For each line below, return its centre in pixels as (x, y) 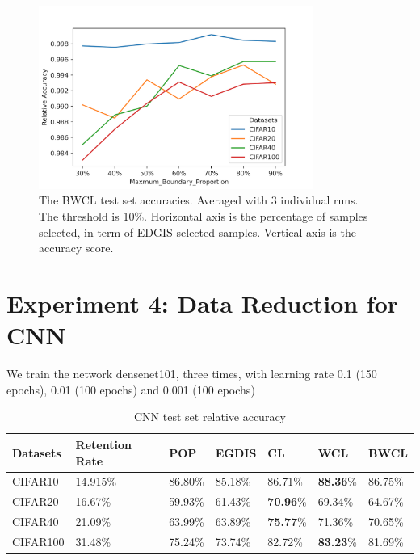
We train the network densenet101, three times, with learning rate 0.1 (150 (192, 374)
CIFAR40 (36, 522)
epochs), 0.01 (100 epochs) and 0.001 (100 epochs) (131, 389)
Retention (103, 444)
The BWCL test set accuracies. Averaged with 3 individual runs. (199, 200)
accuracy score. (76, 248)
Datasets (37, 452)
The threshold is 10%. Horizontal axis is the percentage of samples (204, 216)
